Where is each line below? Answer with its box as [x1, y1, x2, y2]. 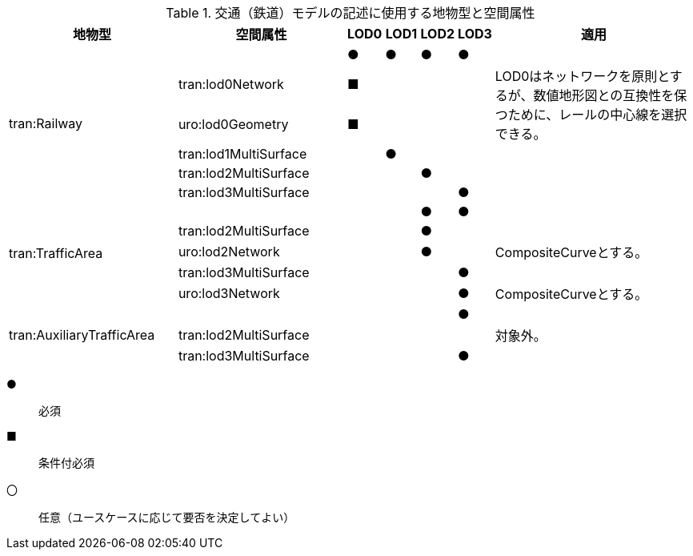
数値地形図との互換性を [533, 87, 675, 103]
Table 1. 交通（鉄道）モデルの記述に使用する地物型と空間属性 [166, 5, 535, 21]
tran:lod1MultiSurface [178, 146, 307, 162]
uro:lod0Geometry [178, 116, 289, 132]
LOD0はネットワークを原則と [495, 68, 670, 84]
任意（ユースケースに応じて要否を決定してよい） [38, 510, 295, 524]
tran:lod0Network [178, 76, 284, 92]
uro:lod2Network [178, 244, 280, 260]
